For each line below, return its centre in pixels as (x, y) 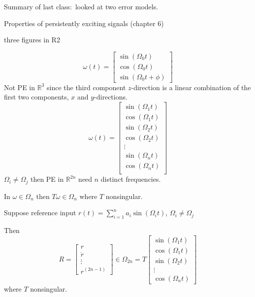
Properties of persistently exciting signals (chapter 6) (84, 23)
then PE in (47, 179)
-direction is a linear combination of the (191, 87)
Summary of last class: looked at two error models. (81, 6)
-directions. (111, 97)
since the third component (86, 87)
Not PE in (20, 87)
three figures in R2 (32, 40)
